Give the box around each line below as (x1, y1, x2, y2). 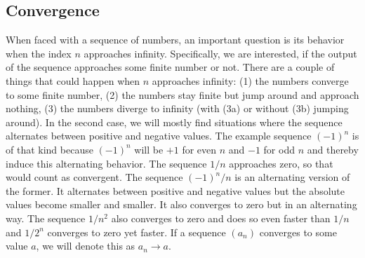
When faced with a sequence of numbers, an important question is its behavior (6, 32, 345, 47)
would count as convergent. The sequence (6, 170, 183, 184)
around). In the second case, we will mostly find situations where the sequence (6, 114, 343, 129)
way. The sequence (6, 210, 86, 225)
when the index (6, 46, 72, 60)
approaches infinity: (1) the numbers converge (152, 73, 349, 88)
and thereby (307, 142, 359, 156)
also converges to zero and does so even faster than (111, 210, 331, 225)
